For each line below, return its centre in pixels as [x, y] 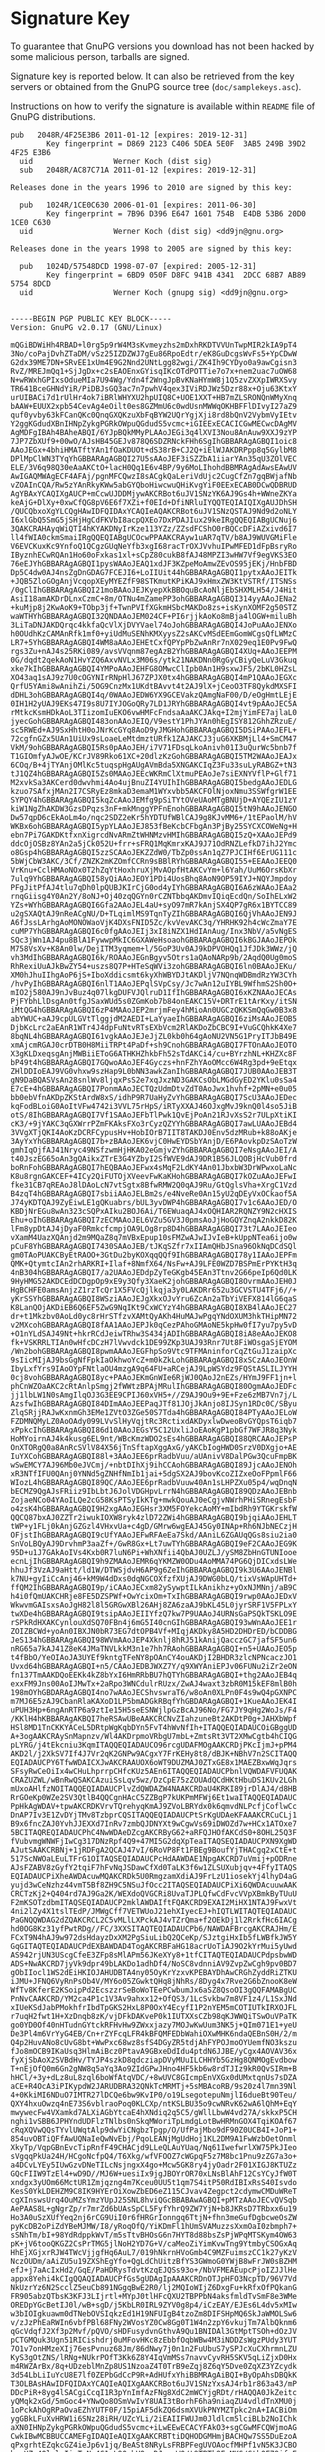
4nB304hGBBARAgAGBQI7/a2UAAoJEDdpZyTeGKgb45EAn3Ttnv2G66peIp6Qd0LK [154, 1272]
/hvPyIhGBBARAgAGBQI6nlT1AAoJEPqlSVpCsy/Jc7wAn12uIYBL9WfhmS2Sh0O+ [154, 983]
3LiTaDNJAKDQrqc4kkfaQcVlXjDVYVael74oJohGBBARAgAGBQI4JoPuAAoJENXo [154, 625]
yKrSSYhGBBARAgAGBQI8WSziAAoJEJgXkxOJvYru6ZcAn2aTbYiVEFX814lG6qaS [154, 1298]
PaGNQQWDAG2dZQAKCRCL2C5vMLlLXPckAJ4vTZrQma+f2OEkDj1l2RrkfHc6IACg [154, 1920]
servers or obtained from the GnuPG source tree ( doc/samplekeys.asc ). [156, 86]
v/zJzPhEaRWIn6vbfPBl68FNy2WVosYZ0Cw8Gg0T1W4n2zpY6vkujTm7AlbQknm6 [154, 2322]
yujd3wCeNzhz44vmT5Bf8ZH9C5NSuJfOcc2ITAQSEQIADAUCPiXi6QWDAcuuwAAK [154, 1885]
